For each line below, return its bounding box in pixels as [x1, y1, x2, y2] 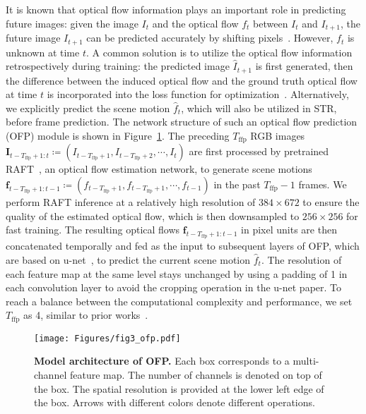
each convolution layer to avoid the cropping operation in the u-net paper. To [6, 280, 342, 295]
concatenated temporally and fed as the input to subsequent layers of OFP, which [6, 238, 360, 253]
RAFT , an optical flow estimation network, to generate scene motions [6, 162, 312, 176]
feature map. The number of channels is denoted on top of [69, 367, 322, 382]
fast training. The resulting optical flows [6, 222, 180, 237]
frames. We [298, 176, 347, 191]
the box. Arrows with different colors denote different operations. [34, 395, 315, 410]
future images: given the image [6, 16, 138, 30]
